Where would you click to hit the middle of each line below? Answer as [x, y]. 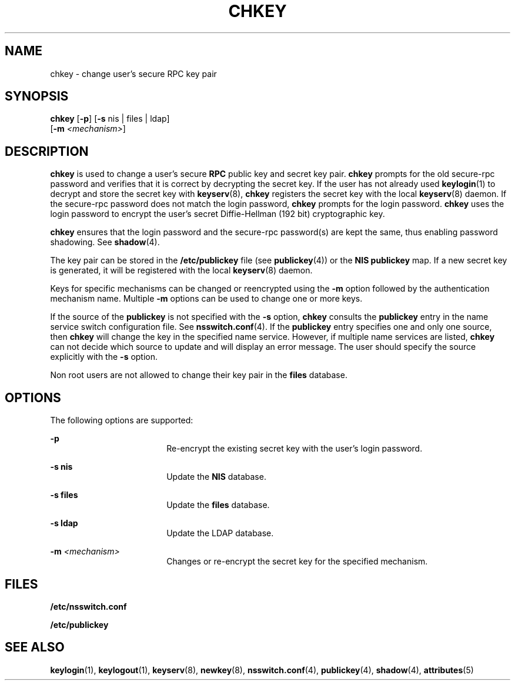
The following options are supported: [122, 420]
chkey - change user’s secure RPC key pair [133, 73]
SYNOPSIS [37, 96]
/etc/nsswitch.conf [88, 606]
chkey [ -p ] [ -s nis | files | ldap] [110, 119]
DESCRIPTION [47, 151]
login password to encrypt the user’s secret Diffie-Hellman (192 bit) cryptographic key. [218, 214]
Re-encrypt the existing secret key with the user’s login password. [295, 449]
